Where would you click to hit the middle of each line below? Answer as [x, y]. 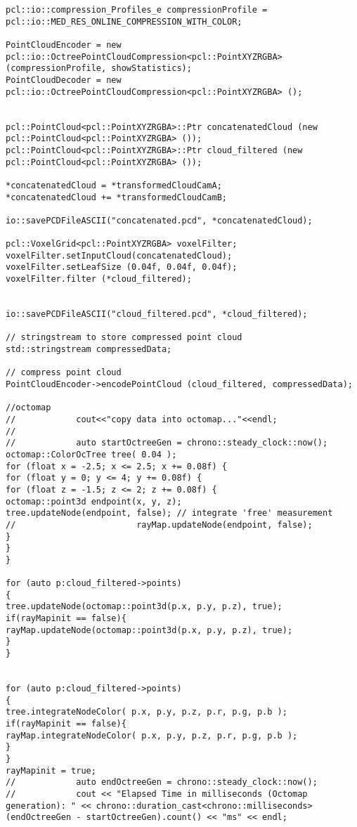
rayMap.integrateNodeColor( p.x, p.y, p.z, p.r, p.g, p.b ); [152, 735]
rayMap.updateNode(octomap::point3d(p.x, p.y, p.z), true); [149, 630]
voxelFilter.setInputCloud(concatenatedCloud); [119, 255]
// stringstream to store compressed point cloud [124, 338]
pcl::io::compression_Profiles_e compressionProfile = [137, 10]
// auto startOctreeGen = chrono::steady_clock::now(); [167, 443]
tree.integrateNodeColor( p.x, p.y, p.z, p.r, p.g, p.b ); [147, 712]
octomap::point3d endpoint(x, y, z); [94, 501]
